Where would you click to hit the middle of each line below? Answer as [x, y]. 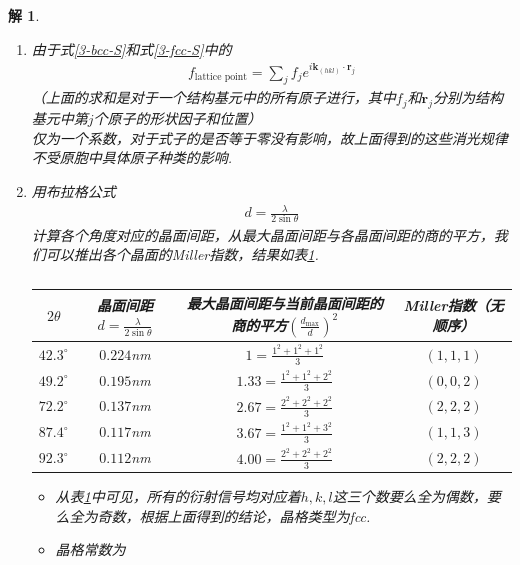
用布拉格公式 [73, 191]
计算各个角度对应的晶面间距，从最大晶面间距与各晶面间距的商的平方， [262, 234]
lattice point [221, 77]
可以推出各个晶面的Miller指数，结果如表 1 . [182, 254]
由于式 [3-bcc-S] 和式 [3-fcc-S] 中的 [131, 48]
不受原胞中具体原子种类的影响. [132, 157]
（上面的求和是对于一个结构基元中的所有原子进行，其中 [213, 97]
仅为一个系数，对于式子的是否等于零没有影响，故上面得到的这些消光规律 [269, 137]
